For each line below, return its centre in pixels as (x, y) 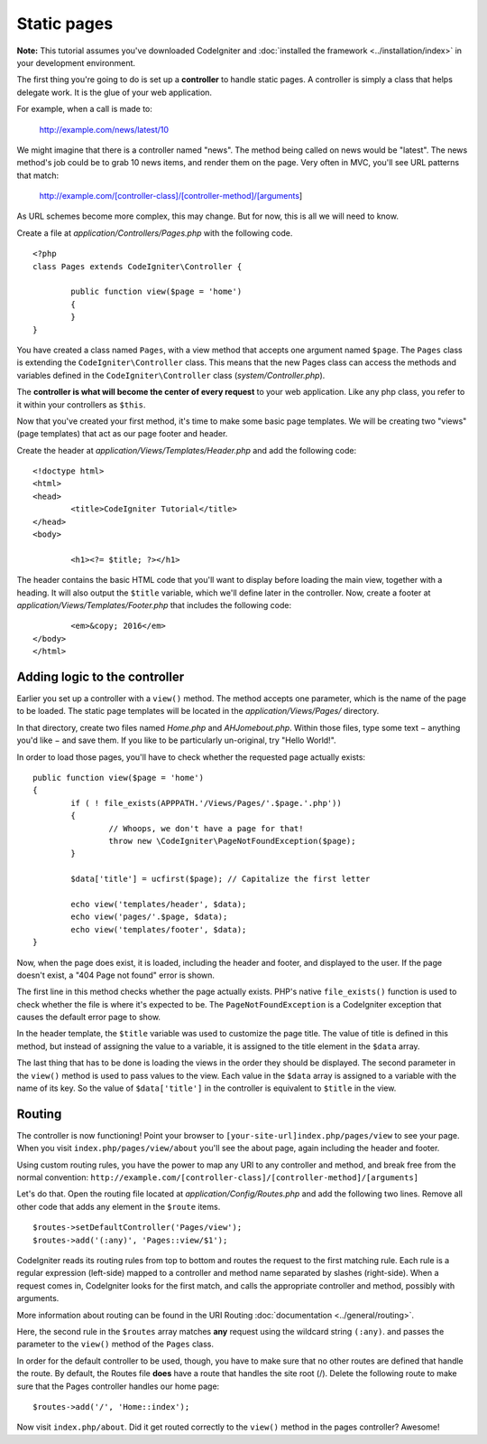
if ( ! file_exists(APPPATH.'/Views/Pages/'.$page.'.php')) (206, 803)
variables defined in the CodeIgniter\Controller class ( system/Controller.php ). (171, 375)
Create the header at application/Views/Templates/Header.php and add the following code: (187, 450)
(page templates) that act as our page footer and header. (122, 434)
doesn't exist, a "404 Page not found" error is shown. (116, 975)
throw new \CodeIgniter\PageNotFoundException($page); (232, 841)
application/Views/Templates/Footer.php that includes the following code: (154, 605)
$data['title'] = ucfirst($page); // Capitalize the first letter (221, 879)
